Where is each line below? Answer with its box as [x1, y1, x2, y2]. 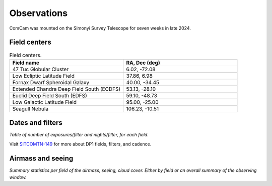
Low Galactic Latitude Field [12, 98, 77, 105]
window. [9, 174, 27, 180]
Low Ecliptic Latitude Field [12, 72, 75, 79]
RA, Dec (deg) [126, 59, 161, 66]
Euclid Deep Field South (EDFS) [12, 92, 88, 99]
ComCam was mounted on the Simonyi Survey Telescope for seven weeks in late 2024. [9, 25, 191, 31]
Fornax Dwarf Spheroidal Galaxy [12, 79, 90, 86]
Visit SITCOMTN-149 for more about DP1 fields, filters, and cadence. [9, 141, 152, 147]
